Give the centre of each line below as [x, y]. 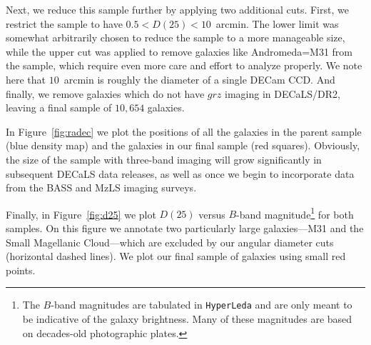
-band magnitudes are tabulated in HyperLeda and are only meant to [202, 305]
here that [26, 79]
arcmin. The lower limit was [277, 23]
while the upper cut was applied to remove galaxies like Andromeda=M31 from [179, 51]
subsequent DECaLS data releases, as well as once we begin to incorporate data [180, 173]
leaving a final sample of [59, 107]
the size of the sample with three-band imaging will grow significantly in [164, 159]
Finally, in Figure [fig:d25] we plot [81, 214]
